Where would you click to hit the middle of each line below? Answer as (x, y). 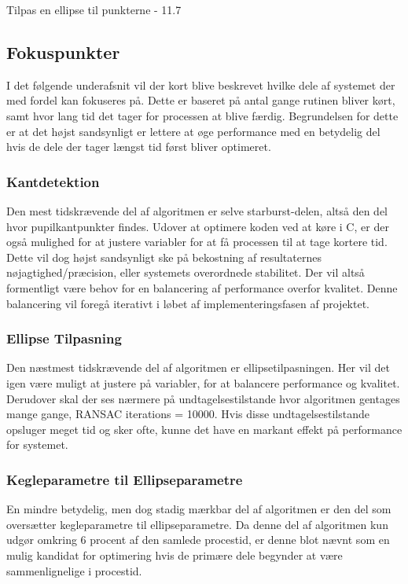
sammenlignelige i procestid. (74, 570)
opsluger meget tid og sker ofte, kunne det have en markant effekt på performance (204, 429)
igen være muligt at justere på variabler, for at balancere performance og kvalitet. (203, 382)
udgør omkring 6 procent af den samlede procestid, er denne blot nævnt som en (198, 540)
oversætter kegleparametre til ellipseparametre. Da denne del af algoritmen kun (197, 524)
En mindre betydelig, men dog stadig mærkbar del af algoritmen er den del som (199, 509)
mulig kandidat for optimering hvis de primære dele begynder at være (175, 555)
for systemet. (37, 444)
